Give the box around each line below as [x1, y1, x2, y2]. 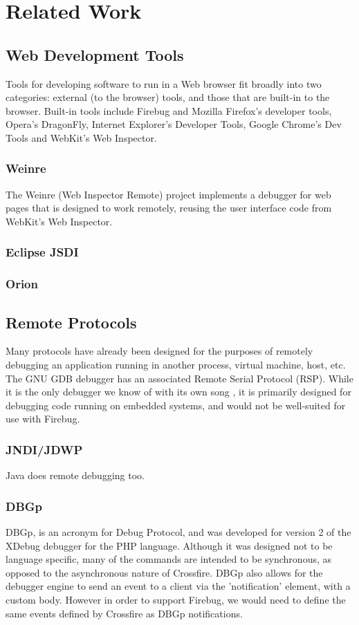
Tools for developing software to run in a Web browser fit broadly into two [6, 76, 322, 91]
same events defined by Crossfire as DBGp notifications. [6, 606, 243, 620]
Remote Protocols [6, 311, 137, 333]
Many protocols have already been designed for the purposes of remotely [6, 344, 313, 358]
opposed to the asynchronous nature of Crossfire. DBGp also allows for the [6, 565, 323, 579]
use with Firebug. [6, 411, 80, 426]
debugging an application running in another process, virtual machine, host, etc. [6, 357, 346, 372]
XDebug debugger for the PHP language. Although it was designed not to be [6, 538, 333, 552]
